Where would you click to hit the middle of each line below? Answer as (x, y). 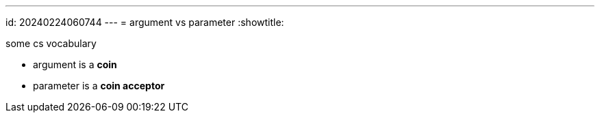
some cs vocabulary (51, 43)
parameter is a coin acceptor (99, 86)
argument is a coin (75, 64)
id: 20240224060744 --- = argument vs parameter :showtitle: (145, 22)
